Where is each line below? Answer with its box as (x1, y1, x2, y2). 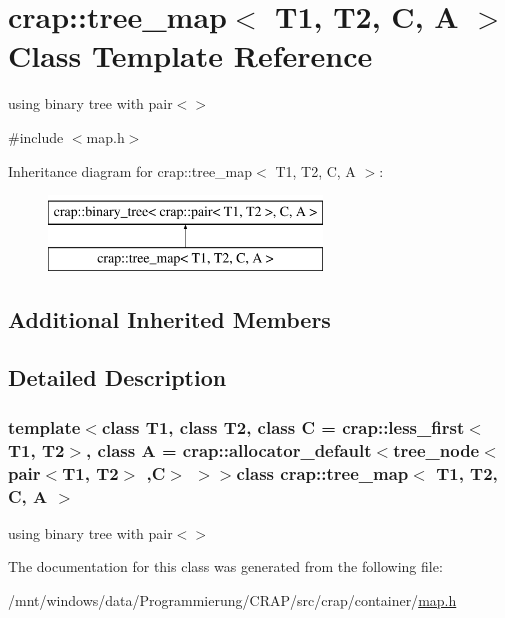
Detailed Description (8, 362, 227, 393)
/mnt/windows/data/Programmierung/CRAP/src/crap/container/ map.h (8, 590, 457, 610)
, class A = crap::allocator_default (86, 437, 372, 462)
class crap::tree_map (236, 460, 409, 485)
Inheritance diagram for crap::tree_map (8, 160, 253, 181)
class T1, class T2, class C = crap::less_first (101, 414, 465, 439)
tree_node (393, 437, 480, 462)
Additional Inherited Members (8, 303, 331, 334)
